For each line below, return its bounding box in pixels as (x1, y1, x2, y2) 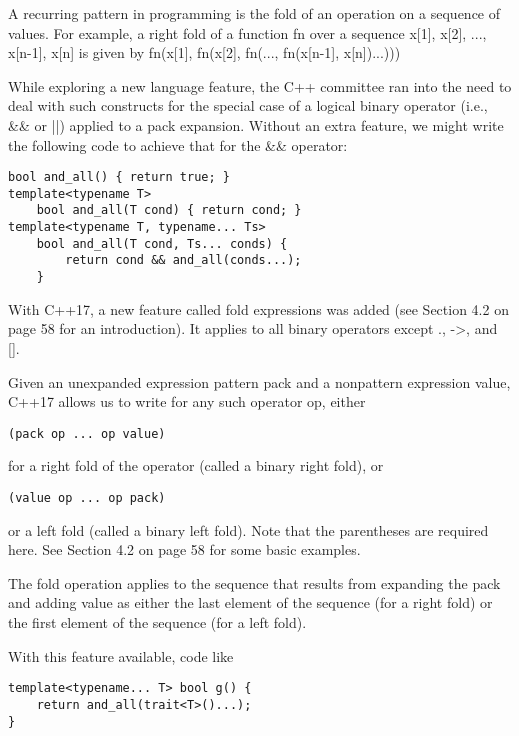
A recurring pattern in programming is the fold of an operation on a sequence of (8, 3, 501, 23)
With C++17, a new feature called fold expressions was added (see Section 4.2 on (8, 298, 509, 319)
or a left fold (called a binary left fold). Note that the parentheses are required (8, 519, 489, 540)
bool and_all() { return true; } (8, 170, 230, 185)
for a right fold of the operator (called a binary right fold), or (8, 455, 384, 476)
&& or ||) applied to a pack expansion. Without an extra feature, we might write (8, 114, 504, 135)
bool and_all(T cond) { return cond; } (36, 203, 302, 218)
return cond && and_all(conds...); (65, 253, 302, 268)
